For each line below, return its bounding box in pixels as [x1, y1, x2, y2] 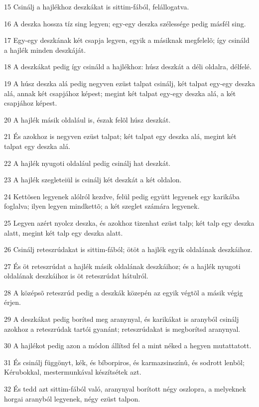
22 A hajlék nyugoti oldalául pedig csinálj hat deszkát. [4, 157, 171, 168]
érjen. [4, 297, 21, 307]
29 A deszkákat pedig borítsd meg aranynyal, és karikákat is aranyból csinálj [4, 314, 239, 324]
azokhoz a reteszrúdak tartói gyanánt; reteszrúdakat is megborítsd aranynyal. [4, 323, 241, 334]
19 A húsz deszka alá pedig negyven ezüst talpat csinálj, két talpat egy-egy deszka [4, 78, 255, 88]
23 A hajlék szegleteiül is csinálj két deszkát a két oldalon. [4, 174, 182, 185]
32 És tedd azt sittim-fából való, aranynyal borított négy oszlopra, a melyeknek [4, 384, 246, 394]
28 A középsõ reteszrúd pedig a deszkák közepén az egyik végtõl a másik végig [4, 287, 243, 297]
